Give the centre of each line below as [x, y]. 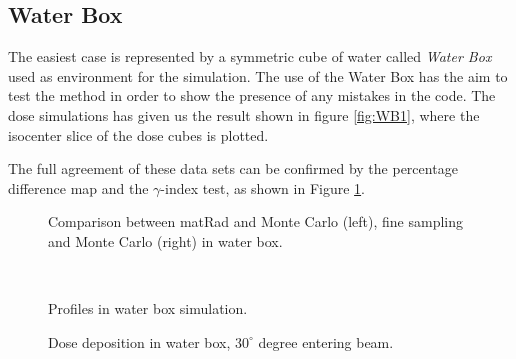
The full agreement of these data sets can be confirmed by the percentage [233, 168]
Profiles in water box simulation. [148, 308]
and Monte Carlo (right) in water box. [165, 240]
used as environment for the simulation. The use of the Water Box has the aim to [258, 75]
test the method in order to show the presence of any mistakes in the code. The [252, 95]
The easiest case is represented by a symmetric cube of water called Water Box [250, 56]
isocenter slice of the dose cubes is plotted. [138, 134]
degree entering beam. [326, 341]
